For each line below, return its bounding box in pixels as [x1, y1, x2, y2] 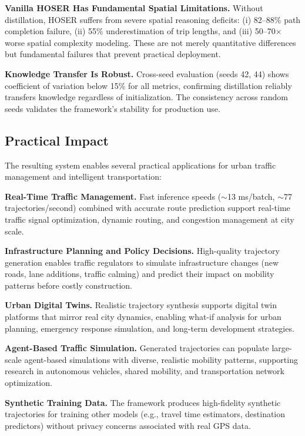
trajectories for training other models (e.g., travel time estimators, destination [5, 408, 286, 420]
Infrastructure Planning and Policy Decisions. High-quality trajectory [5, 245, 280, 257]
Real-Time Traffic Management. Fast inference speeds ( [5, 190, 222, 202]
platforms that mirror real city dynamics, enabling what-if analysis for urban [5, 311, 281, 323]
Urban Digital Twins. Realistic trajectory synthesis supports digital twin [5, 299, 277, 311]
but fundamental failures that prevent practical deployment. [5, 48, 221, 60]
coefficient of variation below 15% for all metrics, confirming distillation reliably [5, 79, 292, 91]
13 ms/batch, [227, 190, 275, 202]
